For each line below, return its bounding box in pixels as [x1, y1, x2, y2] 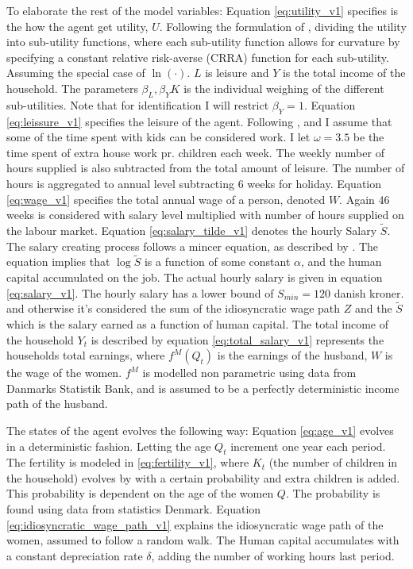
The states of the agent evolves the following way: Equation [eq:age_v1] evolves [6, 421, 394, 438]
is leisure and [205, 64, 269, 81]
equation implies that [6, 253, 110, 270]
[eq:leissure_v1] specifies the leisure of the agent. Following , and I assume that [6, 113, 392, 129]
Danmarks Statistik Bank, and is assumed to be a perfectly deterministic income [6, 379, 399, 396]
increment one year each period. [230, 437, 386, 454]
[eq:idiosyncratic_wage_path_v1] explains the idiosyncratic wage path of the [6, 516, 384, 532]
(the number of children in [268, 454, 398, 471]
